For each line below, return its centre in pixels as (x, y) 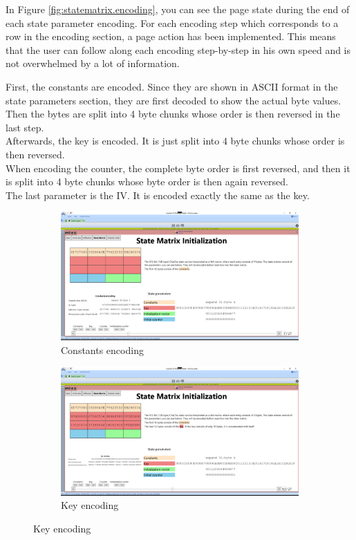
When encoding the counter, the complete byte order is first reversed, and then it (178, 168)
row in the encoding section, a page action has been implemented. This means (171, 36)
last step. (25, 127)
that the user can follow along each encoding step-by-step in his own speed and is (178, 49)
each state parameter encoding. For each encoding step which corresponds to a (172, 22)
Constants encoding (102, 350)
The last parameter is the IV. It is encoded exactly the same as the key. (158, 195)
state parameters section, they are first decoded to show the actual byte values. (174, 100)
